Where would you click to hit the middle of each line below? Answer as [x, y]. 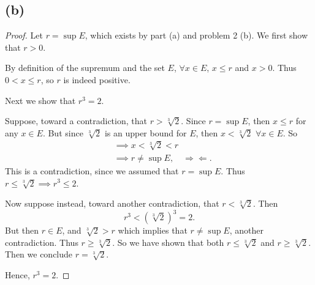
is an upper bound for [146, 132]
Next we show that [40, 100]
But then [22, 230]
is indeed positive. [97, 79]
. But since [63, 132]
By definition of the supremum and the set [85, 68]
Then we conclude [39, 254]
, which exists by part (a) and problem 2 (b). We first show [196, 35]
